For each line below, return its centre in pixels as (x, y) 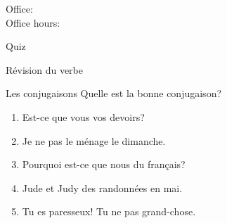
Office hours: (33, 22)
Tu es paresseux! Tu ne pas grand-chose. (109, 211)
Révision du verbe (44, 69)
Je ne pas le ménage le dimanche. (94, 140)
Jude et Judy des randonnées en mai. (102, 187)
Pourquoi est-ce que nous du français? (104, 164)
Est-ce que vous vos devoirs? (83, 116)
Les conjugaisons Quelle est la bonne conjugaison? (114, 93)
